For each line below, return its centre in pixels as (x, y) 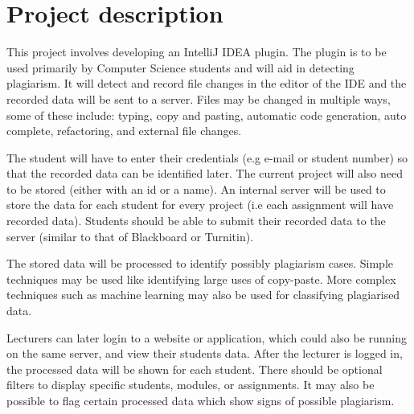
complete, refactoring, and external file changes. (124, 131)
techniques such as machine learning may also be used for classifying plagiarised (203, 295)
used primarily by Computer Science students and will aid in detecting (180, 67)
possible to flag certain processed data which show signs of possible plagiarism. (201, 400)
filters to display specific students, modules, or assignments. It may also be (191, 385)
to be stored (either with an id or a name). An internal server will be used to (196, 189)
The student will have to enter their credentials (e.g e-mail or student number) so (207, 157)
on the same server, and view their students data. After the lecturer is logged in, (205, 353)
